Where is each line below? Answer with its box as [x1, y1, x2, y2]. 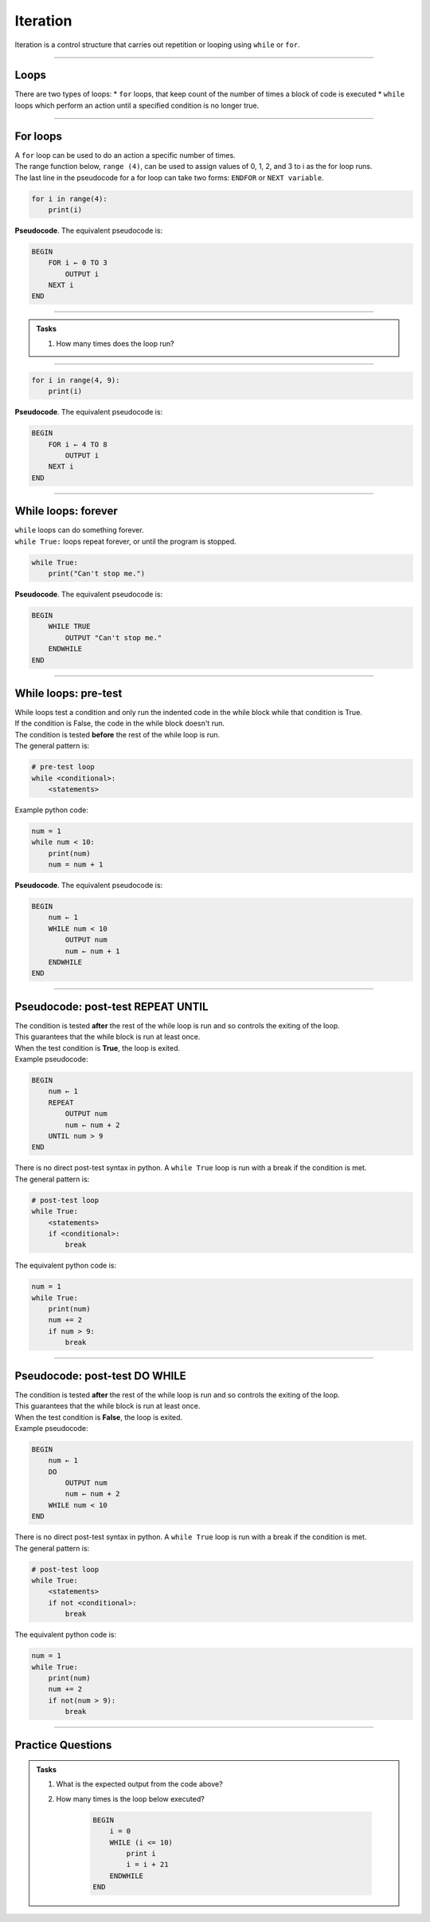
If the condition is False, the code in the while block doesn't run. [14, 718, 225, 729]
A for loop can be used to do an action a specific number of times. [14, 150, 236, 159]
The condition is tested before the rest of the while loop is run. [14, 729, 221, 739]
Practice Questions [14, 1738, 112, 1751]
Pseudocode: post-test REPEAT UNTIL [14, 1000, 209, 1013]
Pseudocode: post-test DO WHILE [14, 1369, 186, 1382]
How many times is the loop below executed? [56, 1794, 205, 1803]
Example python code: [14, 805, 89, 815]
